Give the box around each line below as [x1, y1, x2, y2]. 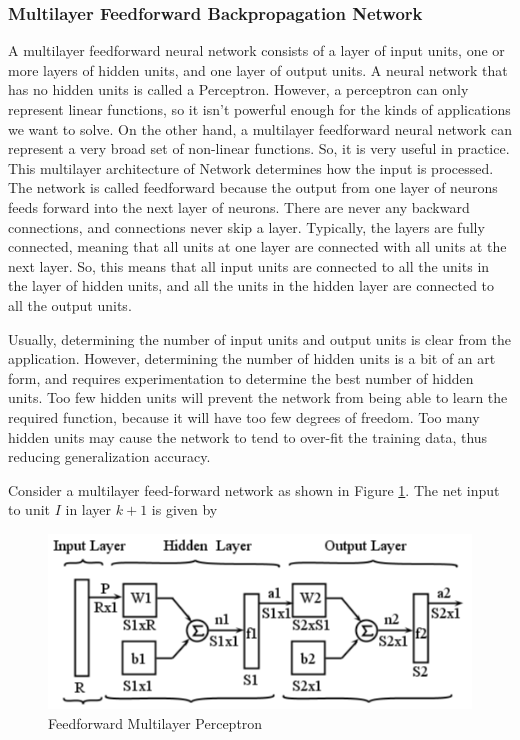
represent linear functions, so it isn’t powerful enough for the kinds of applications [8, 99, 511, 119]
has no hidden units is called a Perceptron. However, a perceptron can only [8, 79, 469, 100]
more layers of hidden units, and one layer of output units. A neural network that [8, 59, 508, 80]
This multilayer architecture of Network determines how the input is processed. [8, 157, 494, 178]
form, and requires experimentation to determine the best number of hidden [8, 367, 474, 388]
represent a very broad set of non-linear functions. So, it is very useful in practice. [8, 138, 510, 159]
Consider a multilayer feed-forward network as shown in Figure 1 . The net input [8, 479, 500, 500]
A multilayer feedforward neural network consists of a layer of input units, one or [8, 40, 505, 61]
